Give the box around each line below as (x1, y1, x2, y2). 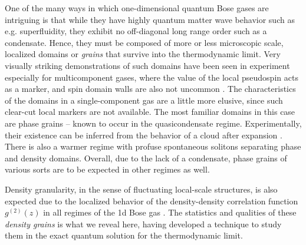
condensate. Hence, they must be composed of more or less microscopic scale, (5, 36, 284, 48)
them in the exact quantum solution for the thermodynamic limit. (5, 229, 243, 241)
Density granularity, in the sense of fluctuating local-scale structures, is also (5, 183, 278, 195)
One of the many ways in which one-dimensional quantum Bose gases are (5, 2, 269, 14)
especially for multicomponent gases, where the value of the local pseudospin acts (5, 71, 298, 83)
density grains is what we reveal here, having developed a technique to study (5, 217, 282, 230)
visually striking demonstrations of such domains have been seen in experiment (5, 59, 290, 71)
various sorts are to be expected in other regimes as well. (5, 163, 210, 176)
